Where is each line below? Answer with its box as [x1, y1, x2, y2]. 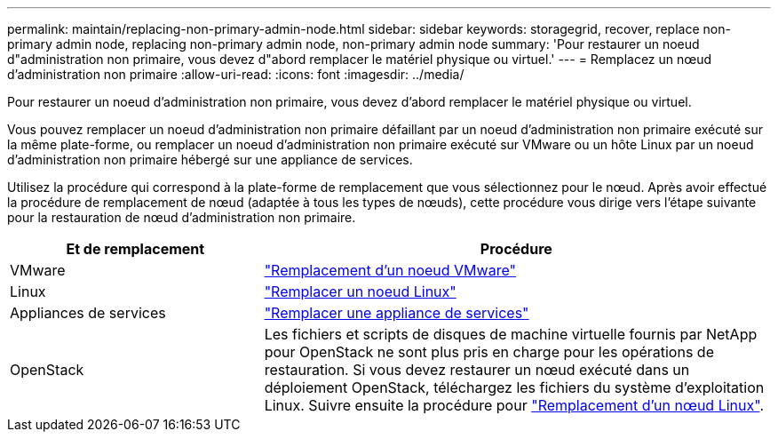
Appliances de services [10, 304, 166, 322]
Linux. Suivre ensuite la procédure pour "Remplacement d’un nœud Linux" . [264, 396, 764, 414]
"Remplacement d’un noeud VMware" [264, 261, 516, 279]
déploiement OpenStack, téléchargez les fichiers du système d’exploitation [264, 379, 765, 396]
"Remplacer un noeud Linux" [264, 283, 456, 300]
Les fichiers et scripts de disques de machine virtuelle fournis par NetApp [264, 325, 758, 343]
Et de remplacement [66, 240, 205, 258]
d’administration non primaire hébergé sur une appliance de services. [7, 152, 413, 167]
